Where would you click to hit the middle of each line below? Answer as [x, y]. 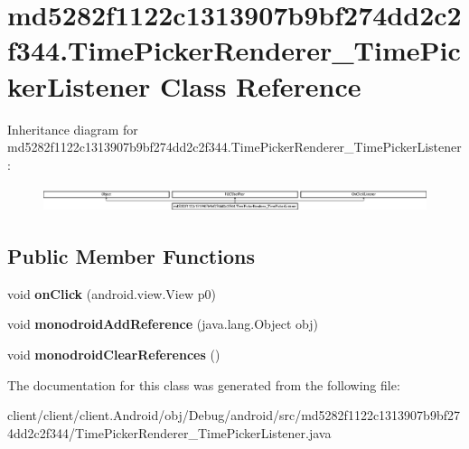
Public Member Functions [131, 256]
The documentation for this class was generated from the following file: [204, 384]
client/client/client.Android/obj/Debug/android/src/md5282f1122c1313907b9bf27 [234, 415]
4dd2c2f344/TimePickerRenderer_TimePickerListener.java [169, 432]
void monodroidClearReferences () [114, 354]
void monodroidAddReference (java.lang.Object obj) [163, 324]
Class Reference [261, 85]
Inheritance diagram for [73, 129]
